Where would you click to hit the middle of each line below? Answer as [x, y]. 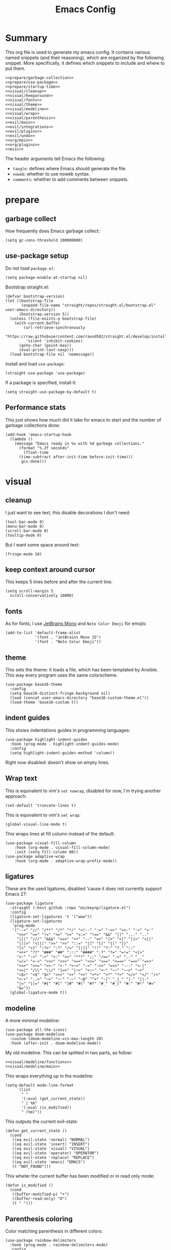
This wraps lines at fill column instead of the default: [60, 834]
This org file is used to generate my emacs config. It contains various [78, 52]
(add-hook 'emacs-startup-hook [38, 434]
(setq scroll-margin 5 [29, 591]
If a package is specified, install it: [41, 382]
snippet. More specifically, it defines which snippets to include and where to [85, 63]
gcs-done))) [34, 461]
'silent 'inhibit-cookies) [54, 341]
